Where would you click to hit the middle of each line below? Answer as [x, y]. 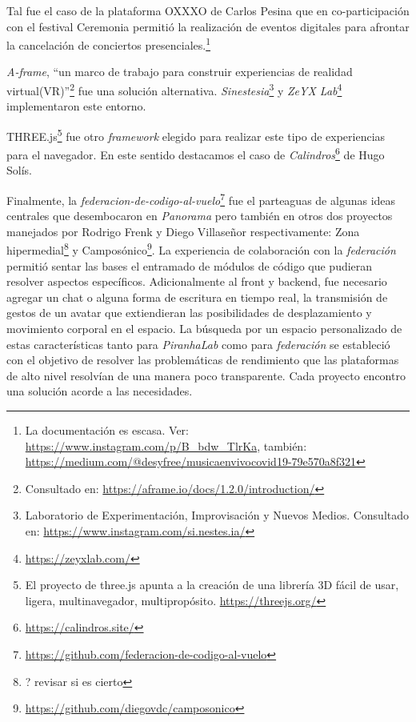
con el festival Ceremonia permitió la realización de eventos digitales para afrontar [208, 26]
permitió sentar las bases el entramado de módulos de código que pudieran [190, 265]
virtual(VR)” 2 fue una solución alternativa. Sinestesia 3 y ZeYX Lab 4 [174, 89]
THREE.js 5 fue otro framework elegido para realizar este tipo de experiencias [196, 134]
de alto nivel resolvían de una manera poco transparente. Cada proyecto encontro [206, 375]
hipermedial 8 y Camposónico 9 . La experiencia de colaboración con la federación [201, 249]
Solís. [19, 170]
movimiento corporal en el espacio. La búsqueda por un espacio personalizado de [204, 329]
